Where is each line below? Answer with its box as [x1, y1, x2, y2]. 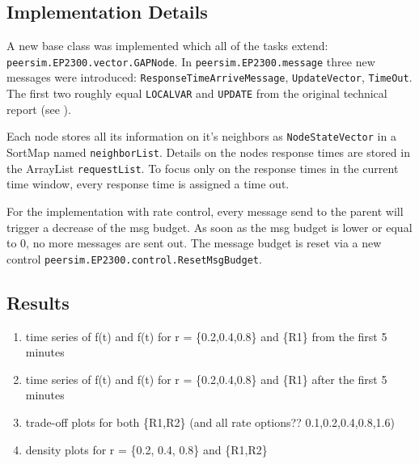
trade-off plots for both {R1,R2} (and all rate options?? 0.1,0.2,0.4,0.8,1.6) [25, 413, 395, 430]
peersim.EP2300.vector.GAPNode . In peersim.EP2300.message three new [6, 53, 375, 70]
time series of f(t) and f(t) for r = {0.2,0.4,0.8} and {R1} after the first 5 [25, 370, 387, 387]
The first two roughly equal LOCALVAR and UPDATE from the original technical [6, 85, 387, 102]
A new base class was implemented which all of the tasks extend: [6, 37, 328, 54]
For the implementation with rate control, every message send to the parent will [6, 202, 404, 219]
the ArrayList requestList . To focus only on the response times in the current [6, 159, 399, 176]
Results [6, 289, 70, 314]
